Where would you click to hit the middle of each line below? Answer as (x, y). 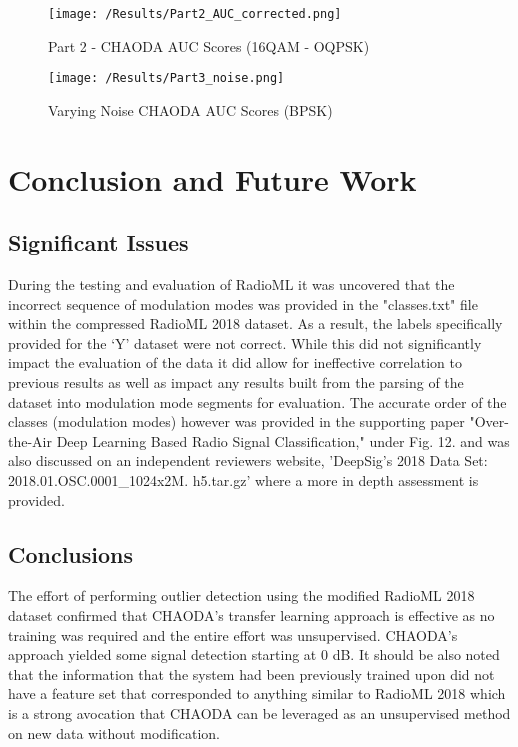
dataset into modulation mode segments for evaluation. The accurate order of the (257, 401)
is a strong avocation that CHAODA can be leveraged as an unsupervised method (259, 712)
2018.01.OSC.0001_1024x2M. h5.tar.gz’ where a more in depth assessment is (243, 480)
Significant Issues (98, 242)
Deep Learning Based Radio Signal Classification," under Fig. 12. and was (283, 440)
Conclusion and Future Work (212, 178)
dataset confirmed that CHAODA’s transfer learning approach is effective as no (251, 615)
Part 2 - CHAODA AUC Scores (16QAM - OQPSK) (209, 45)
